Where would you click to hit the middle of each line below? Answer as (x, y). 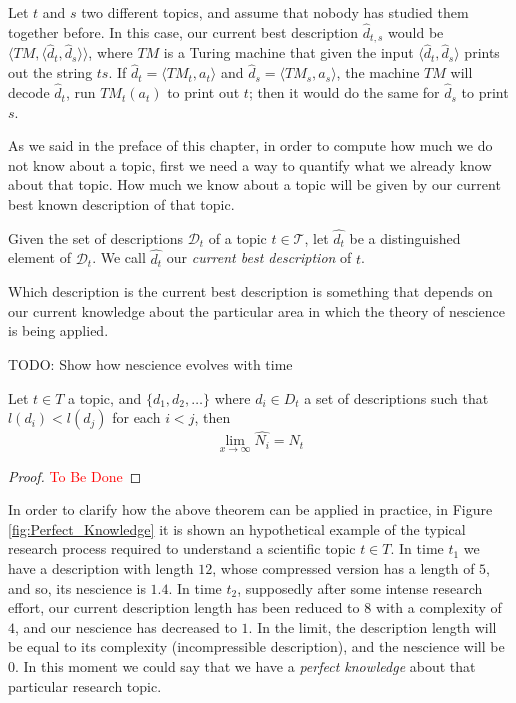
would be (416, 31)
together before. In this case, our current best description (183, 31)
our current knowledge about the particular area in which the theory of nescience (256, 310)
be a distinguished (405, 237)
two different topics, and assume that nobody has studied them (275, 12)
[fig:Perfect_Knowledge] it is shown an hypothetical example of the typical (237, 528)
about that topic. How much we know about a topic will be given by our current (254, 184)
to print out (203, 92)
